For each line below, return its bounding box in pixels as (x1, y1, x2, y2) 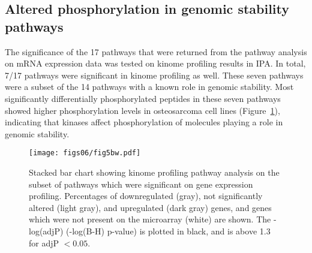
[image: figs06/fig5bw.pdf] (29, 149, 141, 158)
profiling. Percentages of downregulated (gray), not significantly (29, 189, 263, 202)
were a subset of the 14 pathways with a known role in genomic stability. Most (5, 80, 294, 93)
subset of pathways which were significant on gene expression (29, 177, 253, 190)
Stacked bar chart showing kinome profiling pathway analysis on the (29, 166, 280, 178)
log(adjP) (29, 224, 64, 237)
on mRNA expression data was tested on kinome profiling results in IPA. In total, (5, 57, 306, 70)
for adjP (29, 236, 59, 249)
